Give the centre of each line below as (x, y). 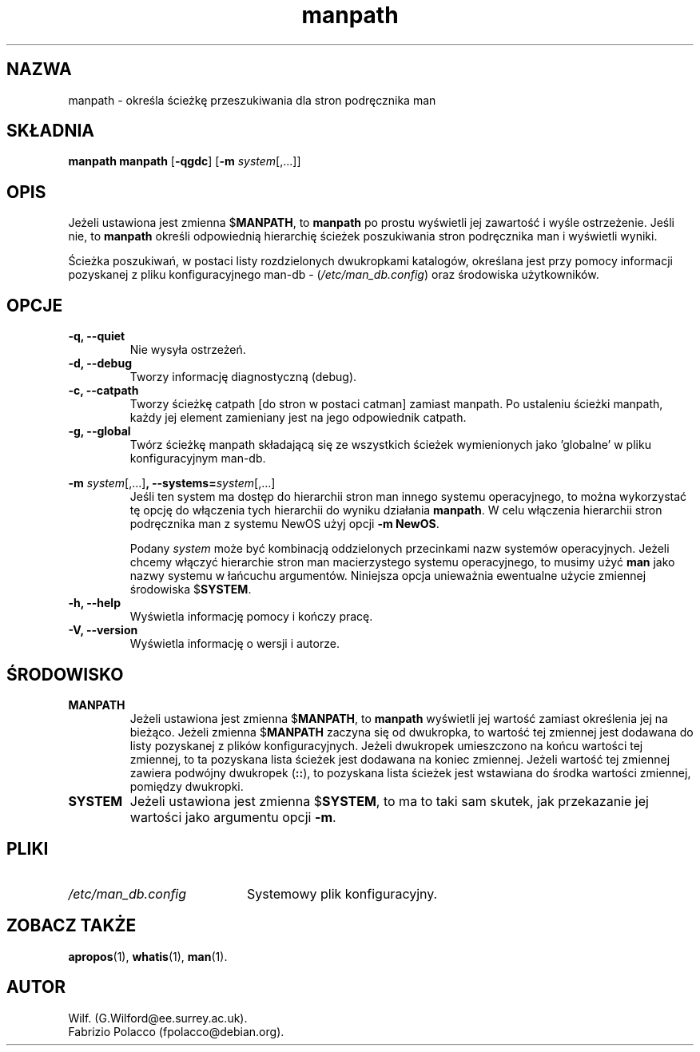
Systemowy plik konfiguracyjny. (342, 893)
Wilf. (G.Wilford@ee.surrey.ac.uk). (158, 1018)
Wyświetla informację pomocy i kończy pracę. (251, 617)
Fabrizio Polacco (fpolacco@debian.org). (176, 1031)
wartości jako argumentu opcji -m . (233, 817)
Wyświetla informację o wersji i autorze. (235, 644)
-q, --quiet (97, 336)
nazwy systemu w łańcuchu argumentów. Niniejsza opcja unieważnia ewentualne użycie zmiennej (388, 576)
